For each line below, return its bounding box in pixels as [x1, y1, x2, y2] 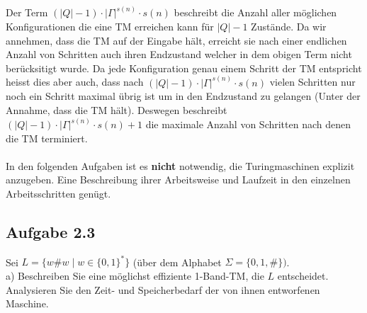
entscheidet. [277, 268, 329, 283]
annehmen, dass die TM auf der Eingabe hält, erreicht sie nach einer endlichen [6, 33, 347, 47]
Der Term [6, 5, 48, 20]
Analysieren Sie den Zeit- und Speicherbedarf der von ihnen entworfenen [6, 282, 320, 297]
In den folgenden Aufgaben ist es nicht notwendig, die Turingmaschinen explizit [6, 158, 355, 173]
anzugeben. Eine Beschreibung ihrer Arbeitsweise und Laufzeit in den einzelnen [6, 172, 351, 187]
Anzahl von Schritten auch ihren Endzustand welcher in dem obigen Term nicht [6, 47, 352, 62]
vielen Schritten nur [269, 74, 356, 89]
